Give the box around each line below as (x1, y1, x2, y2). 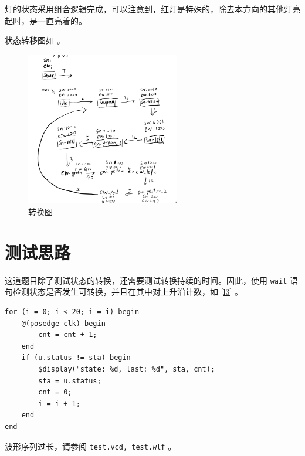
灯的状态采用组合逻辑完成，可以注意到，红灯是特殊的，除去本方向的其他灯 (5, 3, 292, 15)
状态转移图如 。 (5, 34, 65, 46)
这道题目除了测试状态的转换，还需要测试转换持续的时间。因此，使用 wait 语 (5, 274, 298, 286)
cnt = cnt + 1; (38, 331, 97, 339)
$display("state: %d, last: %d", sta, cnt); (38, 365, 215, 373)
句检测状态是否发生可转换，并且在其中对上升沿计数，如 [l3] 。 (5, 285, 243, 298)
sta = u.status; (38, 376, 101, 385)
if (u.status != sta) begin (21, 353, 131, 362)
